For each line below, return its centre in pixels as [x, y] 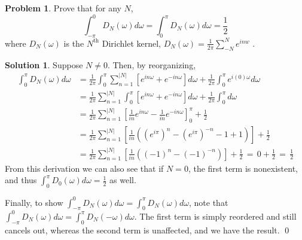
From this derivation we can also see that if [84, 168]
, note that [209, 202]
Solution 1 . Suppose [44, 64]
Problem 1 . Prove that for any [63, 8]
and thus [21, 180]
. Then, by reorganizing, [152, 64]
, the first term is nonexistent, [243, 168]
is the [74, 43]
